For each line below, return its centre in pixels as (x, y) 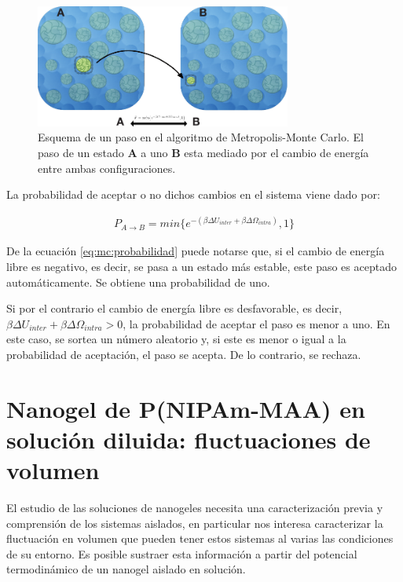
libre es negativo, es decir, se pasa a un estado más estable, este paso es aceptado (201, 266)
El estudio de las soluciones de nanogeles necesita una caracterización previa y (195, 508)
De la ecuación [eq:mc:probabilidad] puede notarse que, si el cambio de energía (196, 251)
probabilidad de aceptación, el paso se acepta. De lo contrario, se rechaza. (184, 354)
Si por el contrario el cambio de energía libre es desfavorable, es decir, (174, 308)
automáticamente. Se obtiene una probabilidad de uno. (138, 282)
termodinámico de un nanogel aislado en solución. (126, 569)
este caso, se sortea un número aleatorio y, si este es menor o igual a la (176, 339)
